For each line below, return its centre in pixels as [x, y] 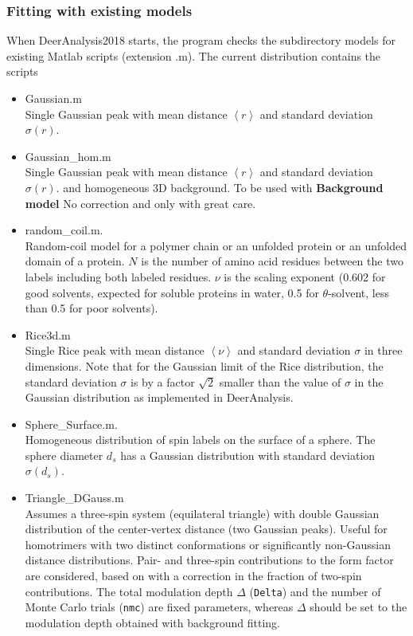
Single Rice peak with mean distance [115, 350]
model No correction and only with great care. [140, 203]
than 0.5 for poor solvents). [92, 308]
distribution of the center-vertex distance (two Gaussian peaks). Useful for [206, 529]
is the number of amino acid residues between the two [272, 261]
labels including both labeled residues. [118, 276]
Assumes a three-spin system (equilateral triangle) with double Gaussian [202, 513]
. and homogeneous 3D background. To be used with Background [220, 187]
